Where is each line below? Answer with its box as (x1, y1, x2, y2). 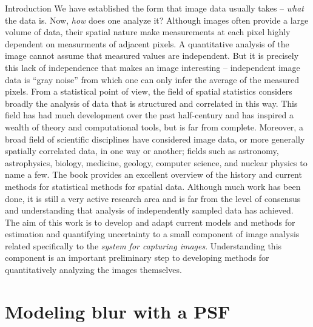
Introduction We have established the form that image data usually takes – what (5, 2, 304, 14)
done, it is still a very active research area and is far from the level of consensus (5, 192, 301, 204)
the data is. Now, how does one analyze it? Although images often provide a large (5, 13, 309, 26)
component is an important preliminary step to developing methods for (5, 251, 269, 264)
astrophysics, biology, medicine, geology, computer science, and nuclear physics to (5, 156, 308, 169)
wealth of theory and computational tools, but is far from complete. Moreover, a (5, 120, 303, 133)
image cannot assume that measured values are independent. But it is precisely (5, 49, 299, 62)
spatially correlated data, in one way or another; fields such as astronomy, (5, 144, 279, 157)
